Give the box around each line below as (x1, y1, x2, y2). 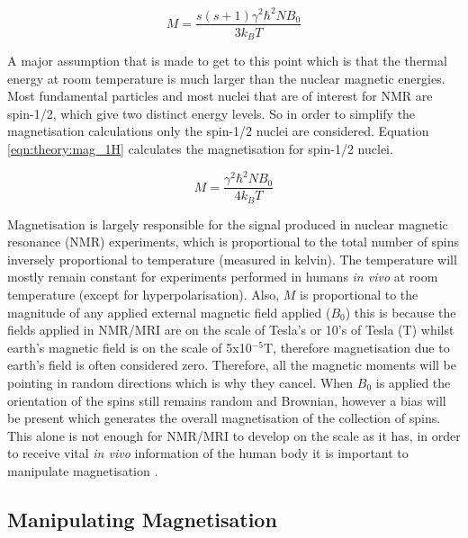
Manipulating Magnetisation (7, 505, 277, 533)
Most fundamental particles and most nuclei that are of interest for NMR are (7, 86, 433, 105)
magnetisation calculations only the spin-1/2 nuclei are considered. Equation (7, 121, 429, 140)
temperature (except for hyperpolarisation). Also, (7, 284, 280, 303)
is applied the (375, 372, 451, 391)
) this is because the (345, 302, 456, 321)
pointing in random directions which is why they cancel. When (7, 372, 354, 391)
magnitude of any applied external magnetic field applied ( (7, 302, 331, 321)
